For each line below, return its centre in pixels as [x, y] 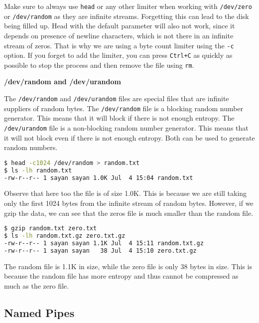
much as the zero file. [36, 285]
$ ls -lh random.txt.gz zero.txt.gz [65, 236]
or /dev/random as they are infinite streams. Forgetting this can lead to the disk [127, 16]
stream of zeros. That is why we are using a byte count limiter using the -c [119, 45]
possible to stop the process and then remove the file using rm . [99, 65]
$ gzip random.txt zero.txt [51, 229]
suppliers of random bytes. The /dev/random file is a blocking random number [124, 108]
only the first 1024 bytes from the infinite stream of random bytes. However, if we [129, 203]
